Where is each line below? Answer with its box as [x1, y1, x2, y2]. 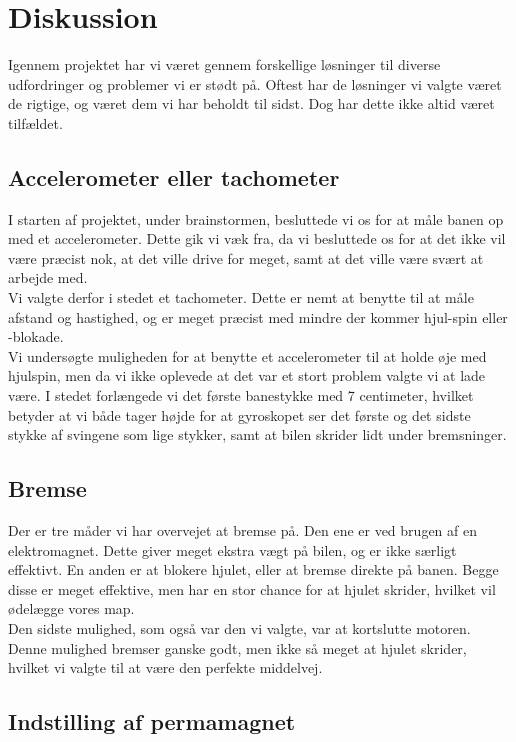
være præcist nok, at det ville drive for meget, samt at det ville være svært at [8, 247, 484, 268]
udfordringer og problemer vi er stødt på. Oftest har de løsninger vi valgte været [8, 73, 502, 94]
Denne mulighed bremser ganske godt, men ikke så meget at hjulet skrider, [8, 637, 467, 658]
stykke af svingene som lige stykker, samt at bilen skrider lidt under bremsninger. [8, 424, 507, 445]
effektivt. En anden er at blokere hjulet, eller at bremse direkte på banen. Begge [8, 559, 499, 580]
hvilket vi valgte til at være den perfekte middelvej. [8, 657, 323, 678]
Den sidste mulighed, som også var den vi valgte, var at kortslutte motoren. [8, 618, 471, 638]
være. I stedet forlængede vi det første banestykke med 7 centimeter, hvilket [8, 385, 474, 406]
